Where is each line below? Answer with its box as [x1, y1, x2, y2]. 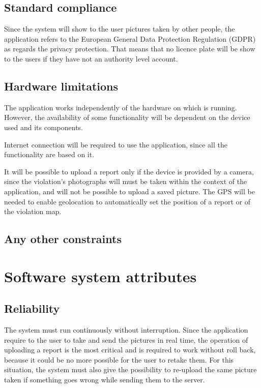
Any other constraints [4, 231, 122, 247]
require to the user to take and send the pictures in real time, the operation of [4, 334, 248, 345]
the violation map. [4, 206, 62, 217]
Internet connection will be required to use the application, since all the [4, 139, 227, 150]
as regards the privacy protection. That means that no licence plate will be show [4, 43, 255, 54]
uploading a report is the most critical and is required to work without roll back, [4, 344, 256, 355]
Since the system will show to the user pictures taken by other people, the [4, 23, 235, 34]
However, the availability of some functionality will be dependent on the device [4, 112, 250, 123]
